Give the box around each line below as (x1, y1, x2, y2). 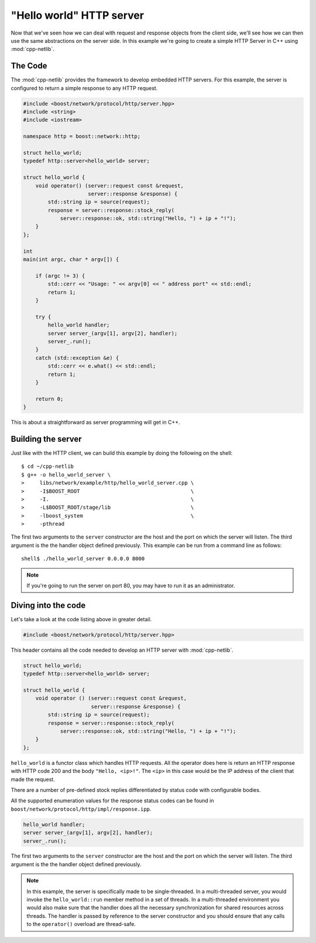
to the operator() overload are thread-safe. (26, 921, 136, 928)
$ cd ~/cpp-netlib (21, 463, 74, 470)
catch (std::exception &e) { (35, 355, 119, 361)
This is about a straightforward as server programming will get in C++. (11, 419, 181, 426)
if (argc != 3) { (35, 273, 85, 279)
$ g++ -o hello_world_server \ (21, 471, 111, 478)
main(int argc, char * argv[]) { (23, 256, 119, 263)
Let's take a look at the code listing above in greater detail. (11, 615, 152, 622)
